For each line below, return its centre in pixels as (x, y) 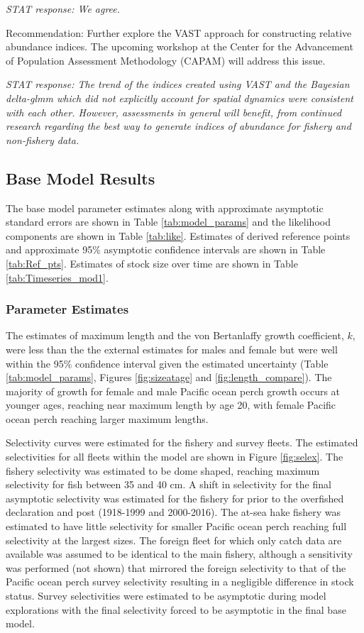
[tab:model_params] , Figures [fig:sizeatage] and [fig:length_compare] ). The (169, 377)
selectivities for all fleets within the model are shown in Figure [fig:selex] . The (175, 457)
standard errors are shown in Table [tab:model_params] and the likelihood (168, 222)
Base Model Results (81, 178)
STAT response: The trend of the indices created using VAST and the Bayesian (178, 84)
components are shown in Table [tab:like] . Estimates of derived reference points (178, 235)
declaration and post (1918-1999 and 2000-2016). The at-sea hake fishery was (173, 512)
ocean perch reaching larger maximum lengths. (107, 418)
